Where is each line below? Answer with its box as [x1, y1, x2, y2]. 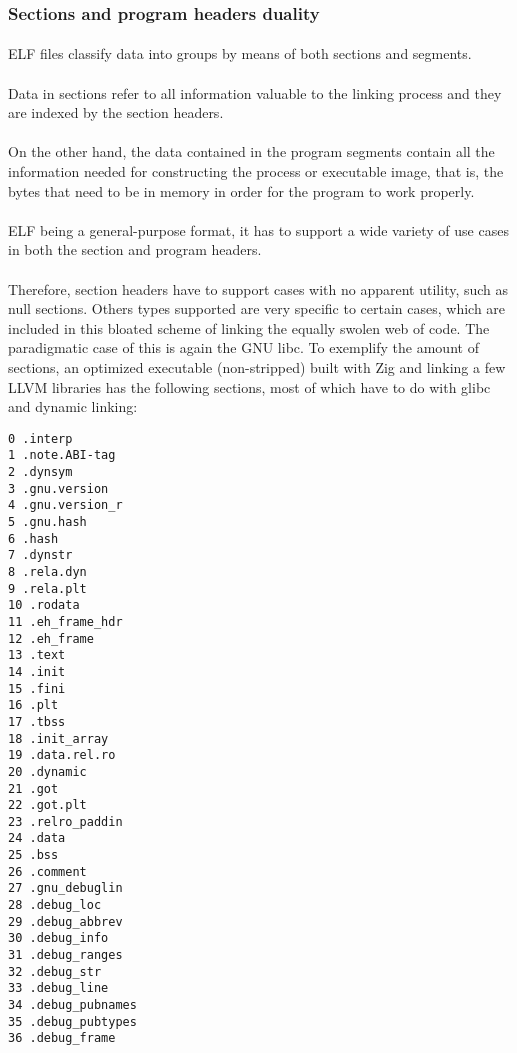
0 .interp [8, 431, 73, 446]
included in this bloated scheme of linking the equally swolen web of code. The [8, 317, 490, 338]
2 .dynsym [8, 465, 73, 480]
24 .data [8, 831, 66, 846]
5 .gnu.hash [8, 515, 87, 529]
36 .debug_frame [8, 1031, 116, 1046]
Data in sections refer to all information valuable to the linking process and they [8, 82, 502, 103]
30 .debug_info [8, 931, 109, 946]
